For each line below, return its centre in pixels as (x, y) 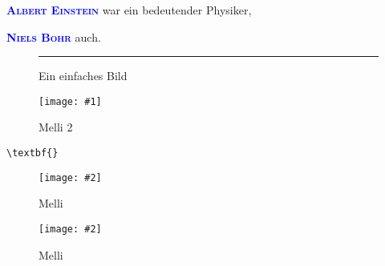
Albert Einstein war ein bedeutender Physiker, (129, 10)
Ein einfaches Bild (83, 76)
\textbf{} (32, 153)
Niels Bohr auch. (54, 36)
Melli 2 (56, 127)
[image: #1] (70, 101)
